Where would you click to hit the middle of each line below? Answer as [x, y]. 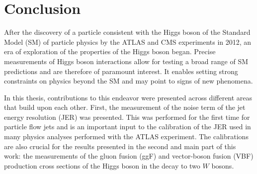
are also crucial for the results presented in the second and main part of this [120, 146]
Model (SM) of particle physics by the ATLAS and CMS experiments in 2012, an [128, 42]
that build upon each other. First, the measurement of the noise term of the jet [125, 107]
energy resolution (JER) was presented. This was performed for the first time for [127, 117]
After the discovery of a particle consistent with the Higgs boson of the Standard [127, 32]
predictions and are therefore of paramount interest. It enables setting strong [121, 71]
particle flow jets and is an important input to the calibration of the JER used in [128, 127]
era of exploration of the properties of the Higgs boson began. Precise [110, 51]
